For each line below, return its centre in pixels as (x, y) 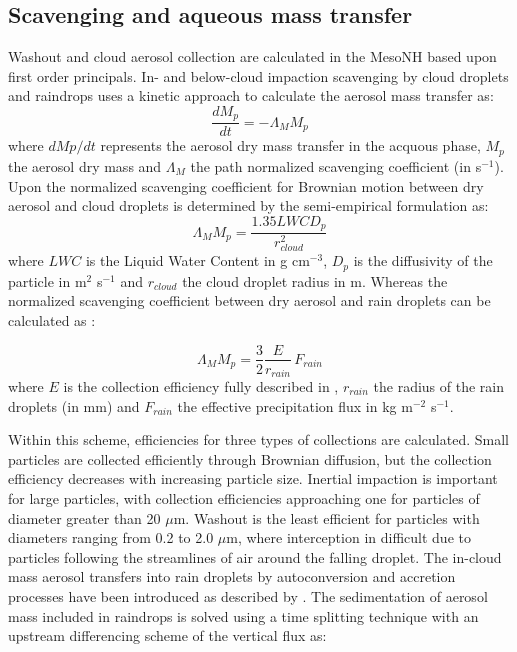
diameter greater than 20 (84, 517)
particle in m (47, 280)
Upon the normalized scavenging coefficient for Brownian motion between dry (246, 185)
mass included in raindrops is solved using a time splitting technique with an (243, 615)
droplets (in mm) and (74, 405)
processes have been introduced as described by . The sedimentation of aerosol (248, 595)
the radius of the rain (439, 386)
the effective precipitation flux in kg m (295, 405)
